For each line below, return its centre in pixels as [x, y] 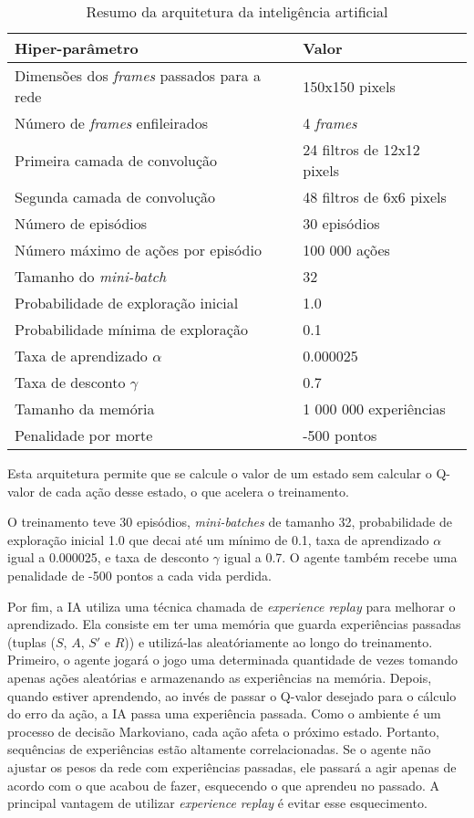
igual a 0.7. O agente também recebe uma [340, 557]
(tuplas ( [31, 641]
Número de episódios [81, 223]
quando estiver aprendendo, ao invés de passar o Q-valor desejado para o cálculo [232, 695]
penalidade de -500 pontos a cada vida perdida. [139, 575]
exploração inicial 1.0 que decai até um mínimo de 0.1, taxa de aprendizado [218, 539]
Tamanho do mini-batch [91, 276]
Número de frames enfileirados [111, 123]
